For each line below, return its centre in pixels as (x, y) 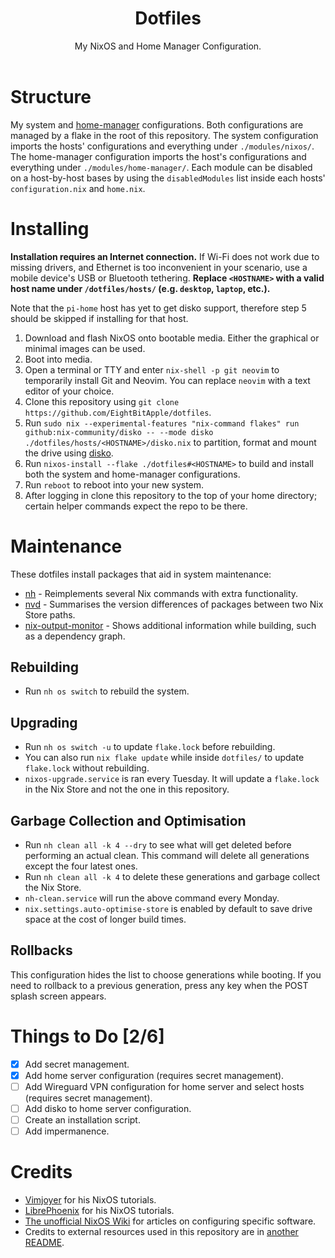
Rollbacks (41, 950)
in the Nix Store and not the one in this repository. (127, 789)
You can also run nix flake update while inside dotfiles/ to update (164, 758)
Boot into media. (58, 359)
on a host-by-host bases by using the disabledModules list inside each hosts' (168, 178)
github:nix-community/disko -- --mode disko (119, 432)
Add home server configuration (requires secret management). (154, 1075)
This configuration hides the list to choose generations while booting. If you (166, 974)
